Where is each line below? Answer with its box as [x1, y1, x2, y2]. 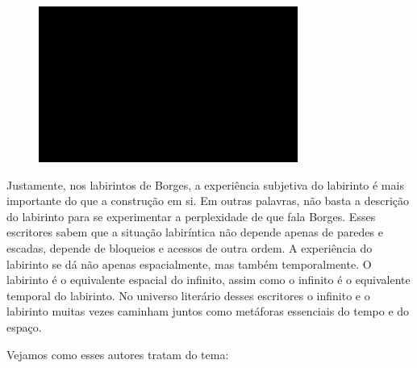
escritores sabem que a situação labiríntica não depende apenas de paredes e [6, 224, 383, 240]
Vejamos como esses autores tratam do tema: [6, 345, 229, 362]
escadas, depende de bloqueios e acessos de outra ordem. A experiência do [6, 239, 373, 256]
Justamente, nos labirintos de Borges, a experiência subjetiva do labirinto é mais [6, 176, 404, 193]
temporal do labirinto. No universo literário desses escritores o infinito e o [6, 286, 370, 303]
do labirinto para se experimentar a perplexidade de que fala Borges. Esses [6, 207, 376, 224]
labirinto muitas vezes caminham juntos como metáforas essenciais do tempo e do [6, 303, 410, 320]
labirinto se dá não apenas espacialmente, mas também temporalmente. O [6, 255, 372, 272]
